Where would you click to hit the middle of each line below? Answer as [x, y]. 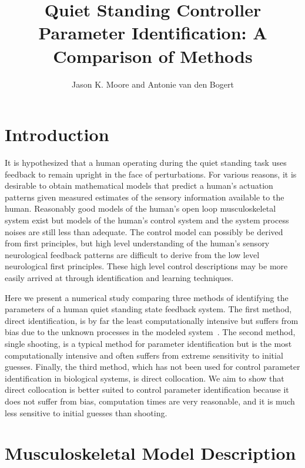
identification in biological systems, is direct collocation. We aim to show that [145, 378]
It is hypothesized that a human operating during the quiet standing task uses [146, 163]
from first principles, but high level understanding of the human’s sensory [137, 243]
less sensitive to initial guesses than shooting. [86, 412]
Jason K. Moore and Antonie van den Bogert [153, 84]
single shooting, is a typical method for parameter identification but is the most [148, 343]
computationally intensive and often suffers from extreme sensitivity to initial [144, 355]
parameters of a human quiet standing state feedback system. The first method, [148, 309]
